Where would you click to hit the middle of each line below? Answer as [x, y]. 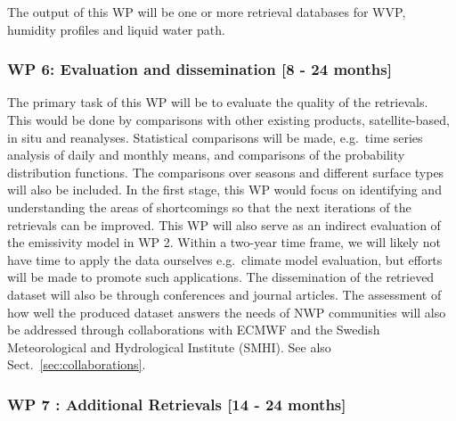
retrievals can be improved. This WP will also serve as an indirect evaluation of [224, 224]
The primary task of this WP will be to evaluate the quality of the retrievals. [218, 102]
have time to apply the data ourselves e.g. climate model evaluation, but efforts [225, 259]
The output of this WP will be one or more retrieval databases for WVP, [207, 12]
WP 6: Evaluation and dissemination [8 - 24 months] [199, 69]
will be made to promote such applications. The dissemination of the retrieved [221, 277]
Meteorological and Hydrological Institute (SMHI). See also [169, 347]
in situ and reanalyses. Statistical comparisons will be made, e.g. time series [215, 137]
